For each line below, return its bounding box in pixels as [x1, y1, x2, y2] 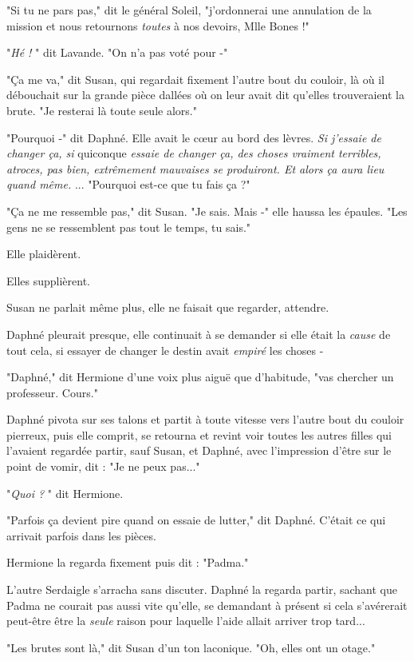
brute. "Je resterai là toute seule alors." [6, 102, 197, 118]
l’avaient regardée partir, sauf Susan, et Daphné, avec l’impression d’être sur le [6, 442, 392, 459]
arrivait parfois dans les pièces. [6, 527, 156, 544]
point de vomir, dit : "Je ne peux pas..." [6, 458, 200, 475]
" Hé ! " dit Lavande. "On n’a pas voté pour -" [6, 44, 228, 61]
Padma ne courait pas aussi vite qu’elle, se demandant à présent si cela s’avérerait [6, 596, 408, 613]
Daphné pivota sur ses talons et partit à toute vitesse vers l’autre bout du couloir [6, 411, 404, 428]
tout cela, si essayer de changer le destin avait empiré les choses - [6, 341, 324, 358]
